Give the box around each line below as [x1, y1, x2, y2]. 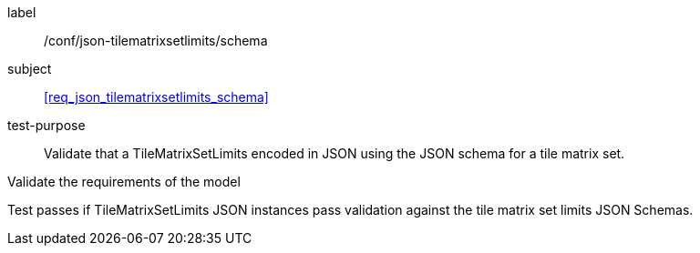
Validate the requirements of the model [7, 174, 241, 189]
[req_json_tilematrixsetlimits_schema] [44, 89, 269, 105]
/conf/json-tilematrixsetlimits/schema [44, 33, 268, 48]
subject [7, 61, 52, 76]
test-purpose [7, 117, 86, 133]
